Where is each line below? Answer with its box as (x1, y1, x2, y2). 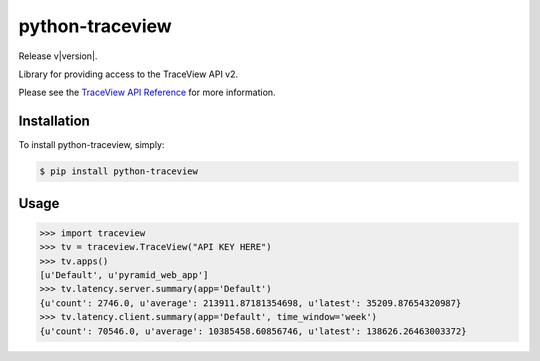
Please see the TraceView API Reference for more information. (18, 86, 276, 99)
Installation (18, 113, 90, 130)
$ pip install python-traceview (39, 166, 199, 177)
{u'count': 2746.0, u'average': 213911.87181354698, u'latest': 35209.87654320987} (39, 297, 462, 309)
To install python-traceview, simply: (18, 139, 165, 151)
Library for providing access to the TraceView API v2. (18, 68, 239, 80)
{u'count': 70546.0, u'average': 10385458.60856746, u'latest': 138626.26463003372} (39, 325, 467, 337)
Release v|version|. (18, 50, 98, 62)
